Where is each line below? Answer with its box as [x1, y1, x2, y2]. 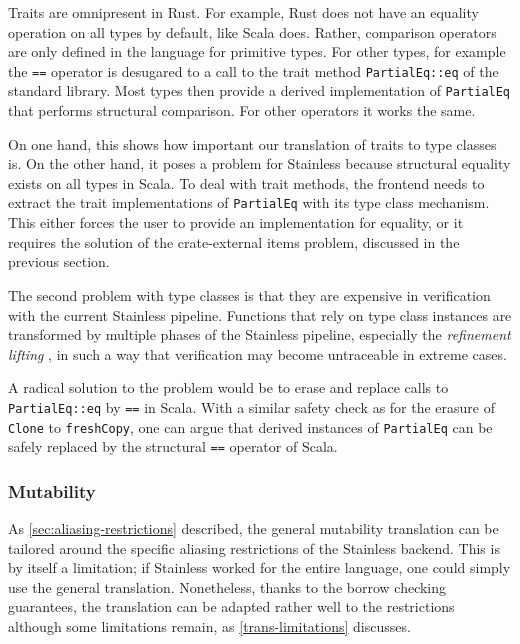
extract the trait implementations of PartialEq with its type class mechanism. [8, 192, 490, 213]
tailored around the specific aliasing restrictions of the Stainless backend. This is [8, 537, 500, 558]
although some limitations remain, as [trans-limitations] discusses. [8, 616, 411, 637]
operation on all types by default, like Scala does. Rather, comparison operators [8, 21, 497, 42]
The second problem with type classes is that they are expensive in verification [8, 284, 491, 305]
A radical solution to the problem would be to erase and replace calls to [8, 377, 449, 398]
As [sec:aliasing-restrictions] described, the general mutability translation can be [8, 518, 499, 539]
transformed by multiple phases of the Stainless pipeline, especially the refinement [8, 324, 511, 345]
